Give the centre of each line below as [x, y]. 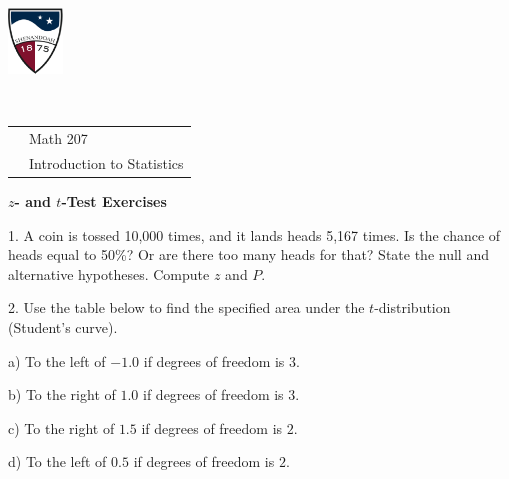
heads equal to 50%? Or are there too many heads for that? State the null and [248, 254]
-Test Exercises [114, 201]
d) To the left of [57, 461]
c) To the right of [61, 427]
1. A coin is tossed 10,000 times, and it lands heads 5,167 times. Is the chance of [254, 234]
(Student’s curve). [63, 326]
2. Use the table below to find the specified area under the [186, 307]
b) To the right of [62, 394]
